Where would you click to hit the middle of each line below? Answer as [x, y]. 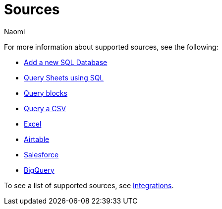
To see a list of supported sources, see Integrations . [89, 185]
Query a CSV [45, 108]
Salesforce [41, 154]
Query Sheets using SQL [64, 77]
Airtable [37, 139]
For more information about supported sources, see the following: [111, 47]
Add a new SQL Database [66, 62]
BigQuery [39, 170]
